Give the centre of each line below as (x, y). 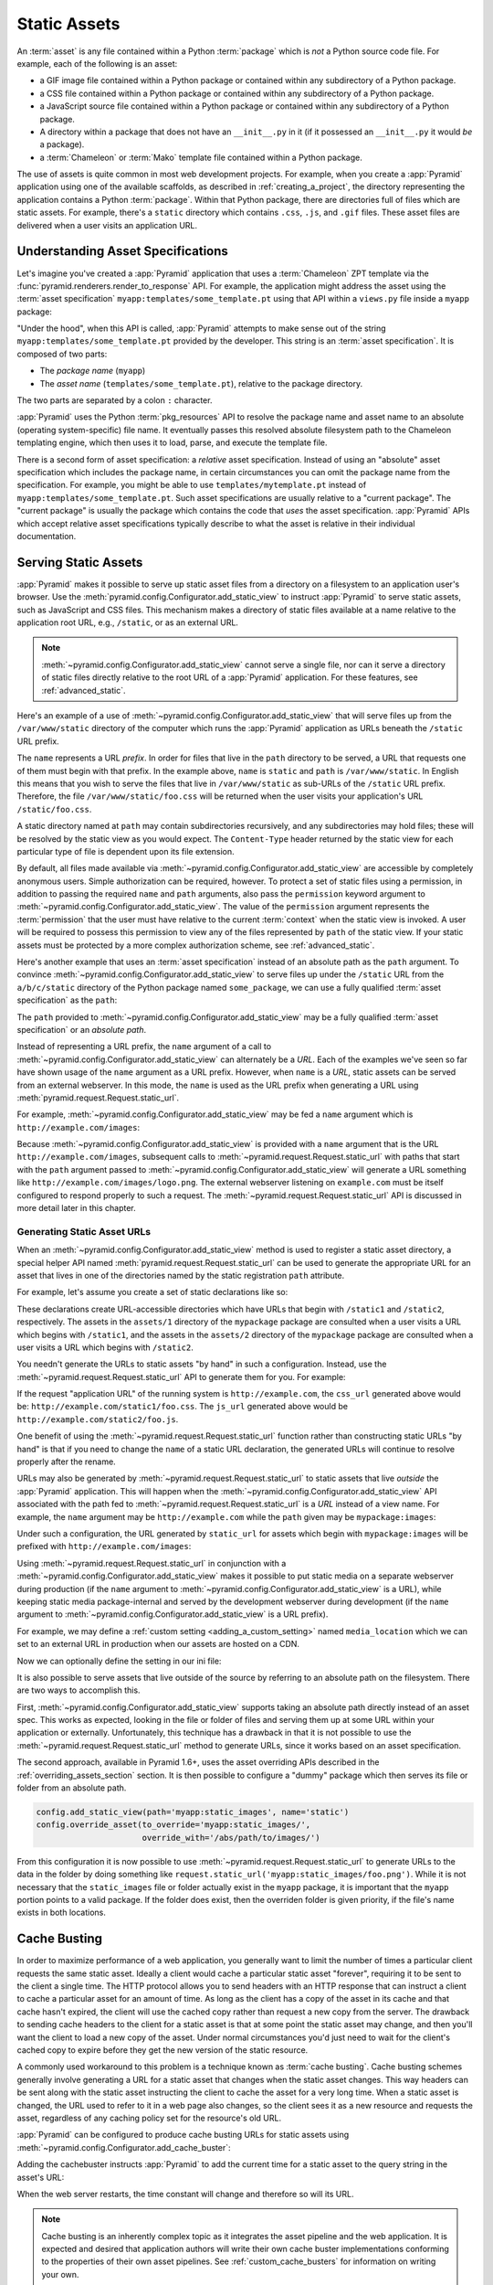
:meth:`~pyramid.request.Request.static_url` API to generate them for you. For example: (181, 1376)
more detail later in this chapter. (76, 1208)
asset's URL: (41, 2177)
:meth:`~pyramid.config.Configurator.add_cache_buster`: (124, 2147)
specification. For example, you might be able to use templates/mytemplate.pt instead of (192, 485)
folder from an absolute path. (72, 1788)
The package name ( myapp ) (93, 371)
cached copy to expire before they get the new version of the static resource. (163, 2050)
